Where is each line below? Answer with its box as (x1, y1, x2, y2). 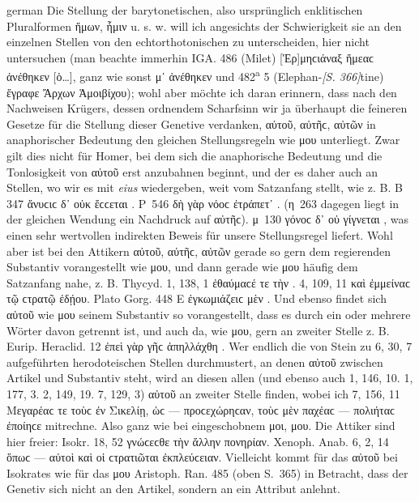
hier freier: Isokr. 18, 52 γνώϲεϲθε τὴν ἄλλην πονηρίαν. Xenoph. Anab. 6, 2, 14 (6, 432, 389, 449)
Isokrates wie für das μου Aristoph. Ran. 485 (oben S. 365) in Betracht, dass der (6, 464, 408, 481)
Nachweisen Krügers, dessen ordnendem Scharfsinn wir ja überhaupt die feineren (6, 100, 408, 117)
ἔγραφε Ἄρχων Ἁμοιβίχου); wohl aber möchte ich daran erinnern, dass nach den (6, 83, 397, 100)
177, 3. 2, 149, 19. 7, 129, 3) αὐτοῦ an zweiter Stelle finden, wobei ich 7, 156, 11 (6, 385, 400, 402)
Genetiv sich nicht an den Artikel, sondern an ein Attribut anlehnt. (6, 480, 340, 497)
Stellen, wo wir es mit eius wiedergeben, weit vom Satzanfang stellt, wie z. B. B (6, 179, 403, 196)
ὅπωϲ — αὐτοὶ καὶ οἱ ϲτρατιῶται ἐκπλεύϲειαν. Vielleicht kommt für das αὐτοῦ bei (6, 449, 398, 466)
